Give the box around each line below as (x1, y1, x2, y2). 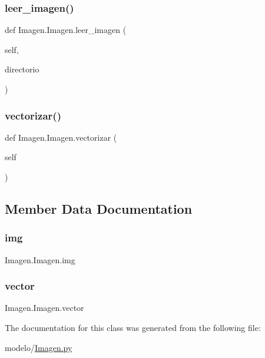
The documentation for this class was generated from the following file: (5, 321, 261, 333)
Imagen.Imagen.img (5, 253, 75, 266)
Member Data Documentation (5, 199, 193, 217)
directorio (5, 63, 39, 75)
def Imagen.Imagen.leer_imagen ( (5, 24, 127, 36)
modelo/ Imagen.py (5, 341, 72, 353)
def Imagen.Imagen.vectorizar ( (5, 131, 117, 143)
